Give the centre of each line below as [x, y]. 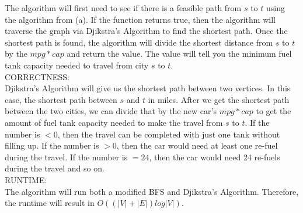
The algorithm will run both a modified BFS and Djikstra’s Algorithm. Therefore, [152, 191]
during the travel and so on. [55, 168]
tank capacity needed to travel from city [77, 65]
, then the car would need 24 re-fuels [215, 157]
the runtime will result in [50, 203]
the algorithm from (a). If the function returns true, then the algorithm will [140, 19]
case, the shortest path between [61, 99]
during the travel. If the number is [66, 157]
